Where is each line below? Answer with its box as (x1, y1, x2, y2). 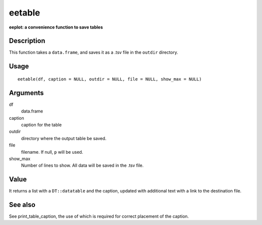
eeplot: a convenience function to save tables (9, 24, 103, 30)
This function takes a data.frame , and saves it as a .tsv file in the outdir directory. (9, 49, 179, 55)
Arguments (9, 89, 44, 97)
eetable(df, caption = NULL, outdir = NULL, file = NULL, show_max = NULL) (17, 76, 202, 82)
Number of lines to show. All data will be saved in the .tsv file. (21, 162, 144, 168)
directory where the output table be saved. (21, 135, 107, 141)
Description (9, 37, 46, 45)
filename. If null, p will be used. (21, 149, 83, 155)
